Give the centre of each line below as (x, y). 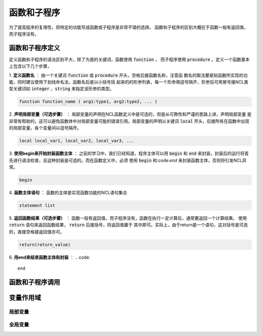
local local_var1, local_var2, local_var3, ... (77, 141)
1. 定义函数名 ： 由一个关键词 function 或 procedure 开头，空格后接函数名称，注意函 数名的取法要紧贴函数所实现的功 (128, 75)
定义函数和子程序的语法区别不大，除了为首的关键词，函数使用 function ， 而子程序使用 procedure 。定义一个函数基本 (129, 59)
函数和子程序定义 (34, 48)
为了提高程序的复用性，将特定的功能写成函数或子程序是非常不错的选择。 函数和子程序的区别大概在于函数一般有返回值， (129, 27)
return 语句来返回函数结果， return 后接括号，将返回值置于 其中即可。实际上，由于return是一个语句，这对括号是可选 (128, 225)
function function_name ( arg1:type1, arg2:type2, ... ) (88, 102)
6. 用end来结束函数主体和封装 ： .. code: (50, 257)
